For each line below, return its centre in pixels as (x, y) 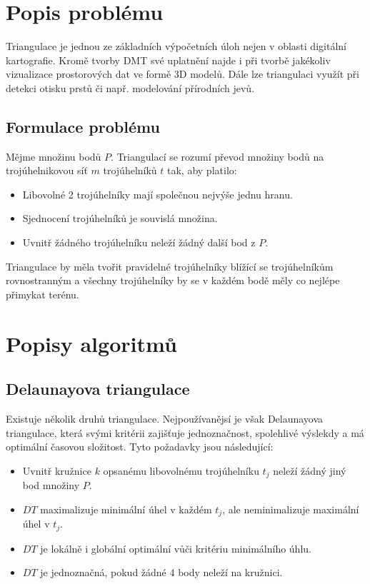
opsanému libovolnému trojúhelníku (181, 470)
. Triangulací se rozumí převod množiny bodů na (217, 156)
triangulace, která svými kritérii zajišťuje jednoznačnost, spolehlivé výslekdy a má (185, 432)
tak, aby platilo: (202, 170)
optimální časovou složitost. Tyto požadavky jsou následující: (140, 447)
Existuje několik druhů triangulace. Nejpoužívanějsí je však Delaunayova (165, 419)
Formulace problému (83, 126)
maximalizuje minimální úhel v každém (126, 509)
